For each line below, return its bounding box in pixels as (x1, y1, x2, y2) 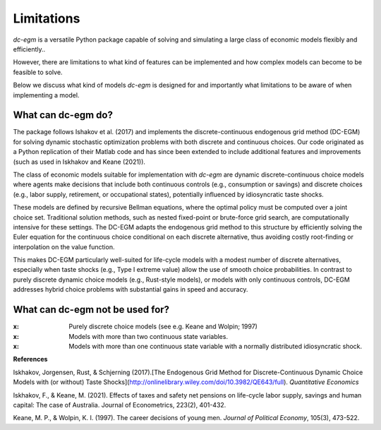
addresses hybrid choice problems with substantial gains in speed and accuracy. (13, 285, 248, 294)
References (13, 355, 48, 364)
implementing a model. (13, 90, 80, 99)
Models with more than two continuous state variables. (68, 332, 229, 340)
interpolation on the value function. (13, 242, 115, 251)
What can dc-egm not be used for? (13, 304, 169, 316)
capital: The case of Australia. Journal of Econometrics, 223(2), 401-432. (13, 400, 226, 409)
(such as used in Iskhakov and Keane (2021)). (13, 157, 146, 166)
